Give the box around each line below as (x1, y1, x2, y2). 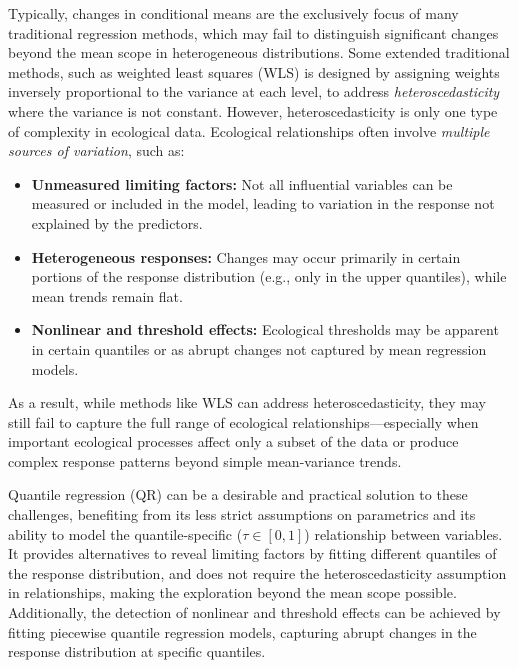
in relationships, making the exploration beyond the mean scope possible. (8, 582, 457, 603)
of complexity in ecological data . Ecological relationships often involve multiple (8, 120, 490, 141)
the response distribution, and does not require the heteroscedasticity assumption (8, 562, 507, 583)
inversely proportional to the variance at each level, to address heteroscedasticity (8, 81, 500, 102)
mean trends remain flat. (31, 285, 183, 306)
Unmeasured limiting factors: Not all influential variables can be (31, 173, 453, 194)
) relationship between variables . (304, 523, 503, 544)
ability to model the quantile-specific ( (8, 523, 243, 544)
